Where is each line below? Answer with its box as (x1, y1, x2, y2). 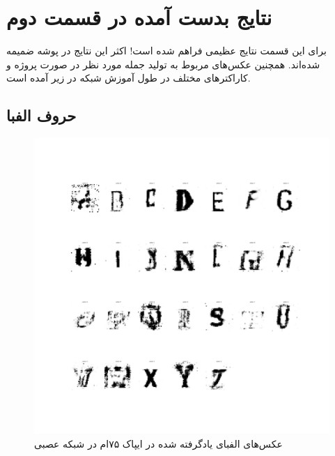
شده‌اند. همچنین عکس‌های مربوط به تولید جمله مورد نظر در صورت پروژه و (6, 56, 320, 71)
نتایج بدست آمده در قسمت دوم (6, 3, 272, 31)
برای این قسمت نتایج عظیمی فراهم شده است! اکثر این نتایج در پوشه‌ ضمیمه (6, 43, 327, 58)
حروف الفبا (6, 105, 77, 126)
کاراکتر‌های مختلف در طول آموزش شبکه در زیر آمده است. (6, 70, 251, 85)
